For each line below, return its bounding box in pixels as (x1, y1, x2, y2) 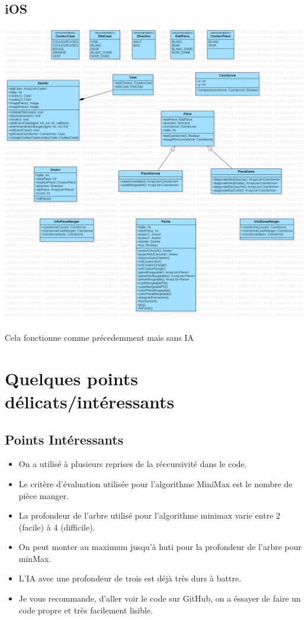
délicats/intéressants (5, 389, 175, 413)
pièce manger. (18, 489, 69, 501)
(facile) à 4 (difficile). (18, 520, 95, 533)
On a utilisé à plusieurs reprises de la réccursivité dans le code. (18, 458, 247, 470)
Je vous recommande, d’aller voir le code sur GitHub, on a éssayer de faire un (18, 592, 301, 605)
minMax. (18, 552, 52, 564)
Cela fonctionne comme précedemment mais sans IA (5, 331, 194, 343)
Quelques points (5, 366, 138, 390)
